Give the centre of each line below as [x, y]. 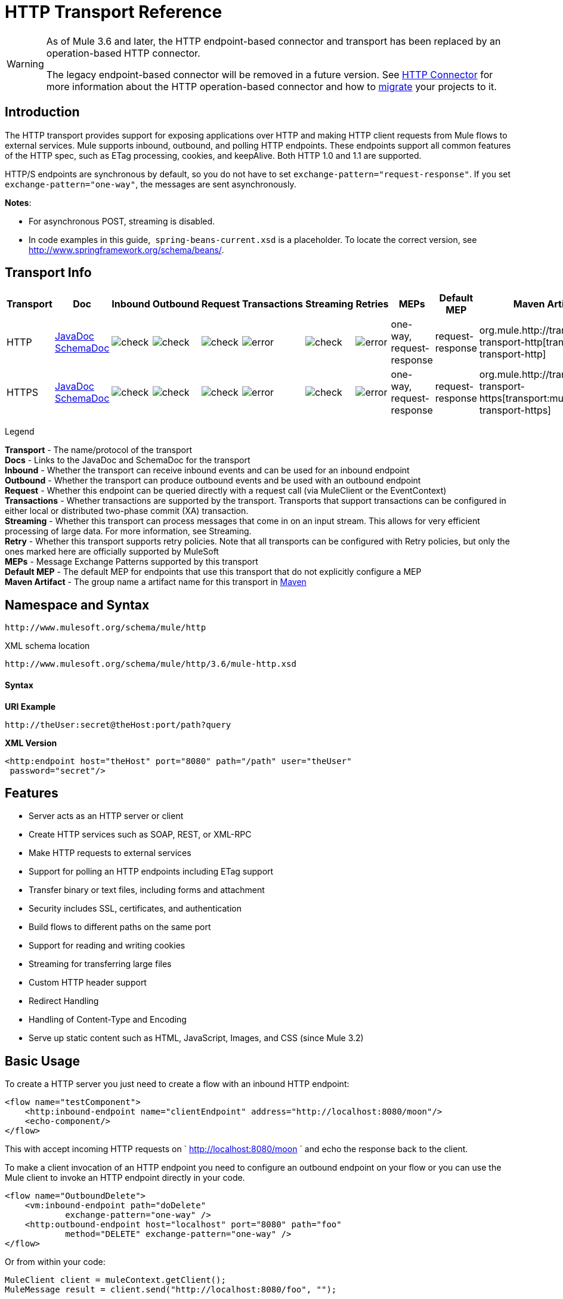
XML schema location [47, 646]
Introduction [42, 112]
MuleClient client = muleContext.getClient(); [115, 1280]
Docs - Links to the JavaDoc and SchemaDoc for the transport [128, 460]
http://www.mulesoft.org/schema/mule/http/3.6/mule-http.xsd [151, 664]
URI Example [30, 706]
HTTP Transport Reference [114, 12]
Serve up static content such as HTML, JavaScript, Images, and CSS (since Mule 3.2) [196, 1038]
